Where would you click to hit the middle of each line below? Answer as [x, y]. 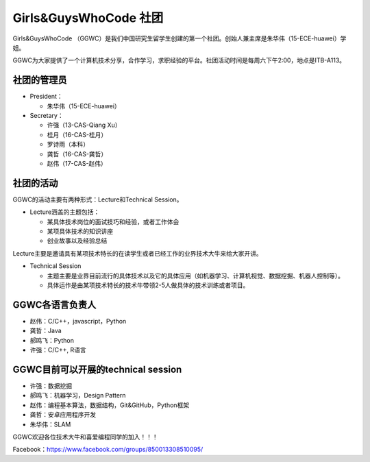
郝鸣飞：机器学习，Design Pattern [78, 396]
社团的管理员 [40, 80]
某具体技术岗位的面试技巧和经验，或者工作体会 [113, 221]
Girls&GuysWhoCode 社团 [88, 18]
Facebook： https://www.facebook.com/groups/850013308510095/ [108, 450]
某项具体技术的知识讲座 [80, 231]
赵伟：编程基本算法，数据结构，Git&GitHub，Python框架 [110, 405]
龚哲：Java [46, 331]
